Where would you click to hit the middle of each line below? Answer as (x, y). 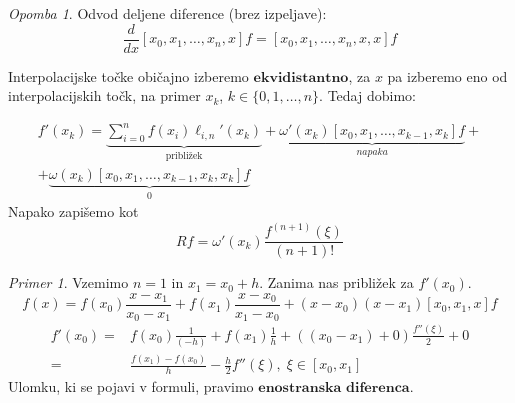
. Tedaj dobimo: (367, 95)
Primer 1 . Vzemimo (68, 282)
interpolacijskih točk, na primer (104, 95)
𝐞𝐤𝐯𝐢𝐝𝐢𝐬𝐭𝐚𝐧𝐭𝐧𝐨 (301, 77)
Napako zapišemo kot (73, 211)
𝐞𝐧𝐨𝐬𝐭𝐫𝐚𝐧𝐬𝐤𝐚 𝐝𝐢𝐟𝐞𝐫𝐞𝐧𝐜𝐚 (334, 388)
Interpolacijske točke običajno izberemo (128, 75)
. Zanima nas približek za (336, 282)
